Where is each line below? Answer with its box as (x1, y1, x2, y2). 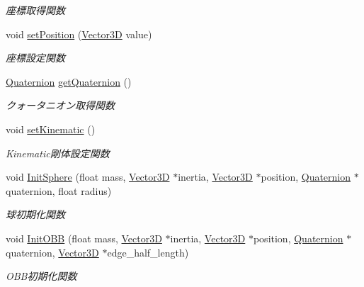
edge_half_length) (107, 244, 189, 259)
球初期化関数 (6, 207, 65, 222)
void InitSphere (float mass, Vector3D (6, 169, 170, 184)
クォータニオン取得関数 (6, 98, 115, 113)
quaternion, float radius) (6, 183, 112, 198)
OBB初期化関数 (6, 269, 77, 283)
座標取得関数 (6, 3, 65, 17)
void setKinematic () (6, 121, 96, 136)
